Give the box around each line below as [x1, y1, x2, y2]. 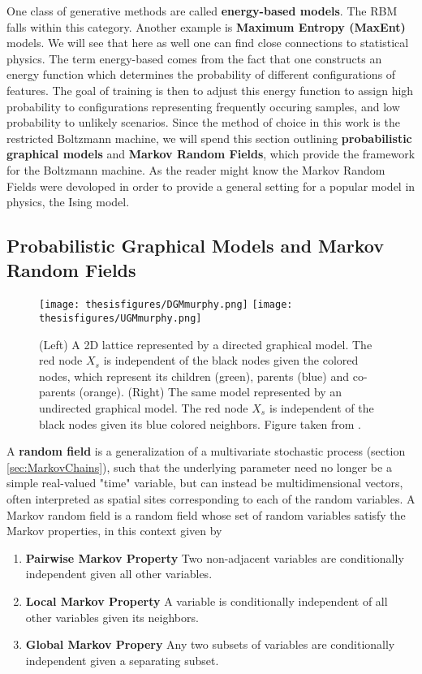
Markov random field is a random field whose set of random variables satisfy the [6, 506, 406, 523]
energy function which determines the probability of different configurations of [6, 66, 396, 83]
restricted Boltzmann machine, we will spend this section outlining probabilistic [6, 129, 412, 146]
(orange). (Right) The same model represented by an [79, 383, 342, 400]
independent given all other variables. [25, 565, 213, 582]
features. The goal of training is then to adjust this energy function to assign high [6, 81, 414, 98]
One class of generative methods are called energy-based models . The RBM [6, 2, 398, 19]
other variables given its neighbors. [25, 608, 199, 625]
